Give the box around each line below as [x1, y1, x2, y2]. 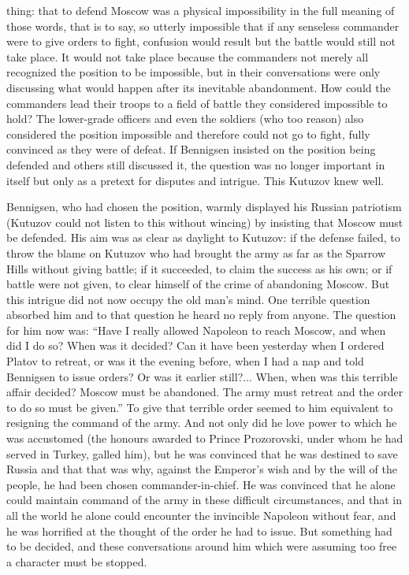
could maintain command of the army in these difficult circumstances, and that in [6, 492, 402, 508]
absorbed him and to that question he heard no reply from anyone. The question [6, 306, 396, 323]
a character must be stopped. [6, 553, 147, 569]
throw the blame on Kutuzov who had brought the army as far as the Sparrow [6, 244, 386, 261]
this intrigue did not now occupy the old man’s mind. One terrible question [6, 291, 370, 307]
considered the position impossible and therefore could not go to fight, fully [6, 125, 370, 142]
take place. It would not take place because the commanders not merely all [6, 48, 369, 65]
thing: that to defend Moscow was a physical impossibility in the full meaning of [6, 2, 395, 18]
